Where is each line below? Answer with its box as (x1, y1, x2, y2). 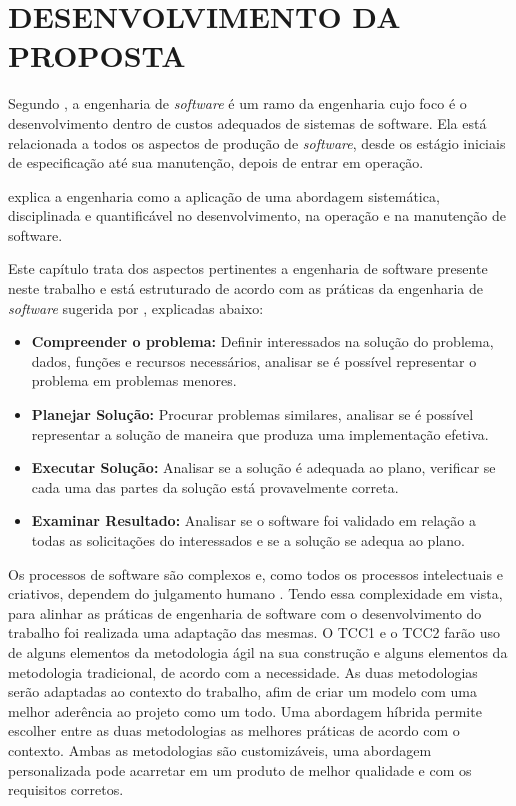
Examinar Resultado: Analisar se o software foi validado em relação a (31, 510, 477, 531)
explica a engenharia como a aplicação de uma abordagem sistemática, (8, 185, 440, 206)
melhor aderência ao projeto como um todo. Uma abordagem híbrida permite (8, 700, 482, 721)
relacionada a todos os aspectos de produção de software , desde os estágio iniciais (8, 132, 506, 153)
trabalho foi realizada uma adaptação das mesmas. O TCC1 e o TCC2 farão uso (8, 622, 500, 643)
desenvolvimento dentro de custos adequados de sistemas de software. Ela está (8, 112, 487, 133)
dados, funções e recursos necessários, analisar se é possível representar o (31, 350, 477, 371)
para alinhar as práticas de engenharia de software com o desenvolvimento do (8, 602, 482, 623)
